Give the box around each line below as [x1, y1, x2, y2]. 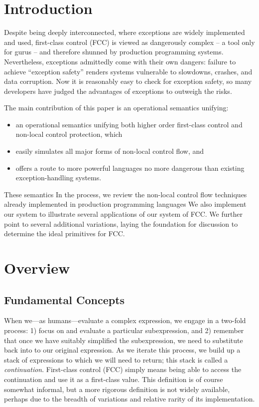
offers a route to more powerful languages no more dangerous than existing [15, 162, 245, 173]
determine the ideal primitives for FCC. [4, 228, 125, 239]
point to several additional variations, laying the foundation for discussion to [4, 218, 238, 229]
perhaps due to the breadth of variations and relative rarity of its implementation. [4, 394, 255, 404]
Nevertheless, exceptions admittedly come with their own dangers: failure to [4, 56, 236, 66]
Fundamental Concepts [4, 292, 125, 307]
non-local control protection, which [15, 129, 123, 139]
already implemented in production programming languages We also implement [4, 199, 247, 209]
